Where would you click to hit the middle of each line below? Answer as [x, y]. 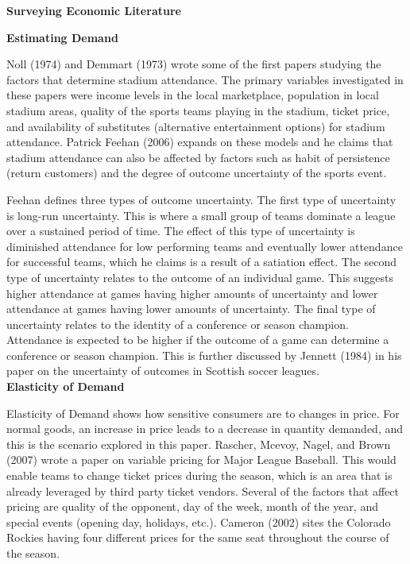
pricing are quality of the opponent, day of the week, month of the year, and [192, 506]
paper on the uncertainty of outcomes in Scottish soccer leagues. [163, 371]
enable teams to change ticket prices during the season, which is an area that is [199, 475]
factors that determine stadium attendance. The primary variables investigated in [205, 79]
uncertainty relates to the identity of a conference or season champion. [178, 324]
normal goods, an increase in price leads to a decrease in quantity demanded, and [205, 429]
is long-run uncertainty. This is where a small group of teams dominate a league [201, 215]
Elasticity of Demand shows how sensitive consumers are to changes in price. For [203, 413]
